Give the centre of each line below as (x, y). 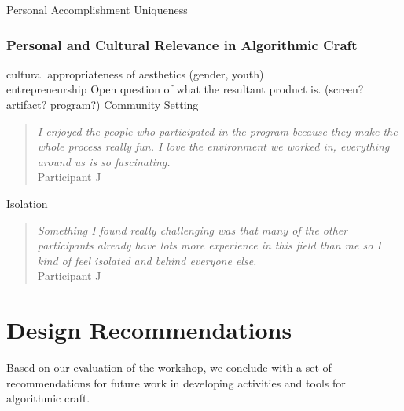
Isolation (27, 203)
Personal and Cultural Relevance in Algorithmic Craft (182, 44)
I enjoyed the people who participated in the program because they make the (217, 131)
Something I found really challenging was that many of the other (193, 229)
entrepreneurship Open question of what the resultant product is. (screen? (185, 89)
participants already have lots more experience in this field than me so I (209, 245)
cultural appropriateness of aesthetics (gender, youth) (135, 73)
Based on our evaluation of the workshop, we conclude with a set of (169, 367)
